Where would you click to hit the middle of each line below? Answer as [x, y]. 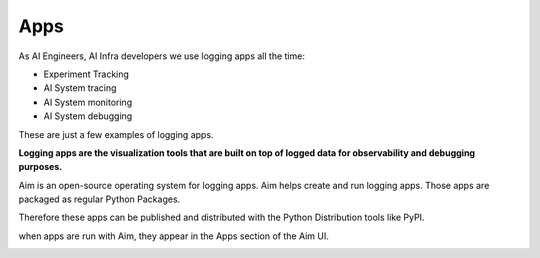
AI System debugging [88, 116]
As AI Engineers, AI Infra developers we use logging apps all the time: [161, 56]
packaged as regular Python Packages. [99, 199]
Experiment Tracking [86, 74]
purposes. [40, 167]
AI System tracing [80, 88]
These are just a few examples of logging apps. [116, 134]
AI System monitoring [88, 102]
